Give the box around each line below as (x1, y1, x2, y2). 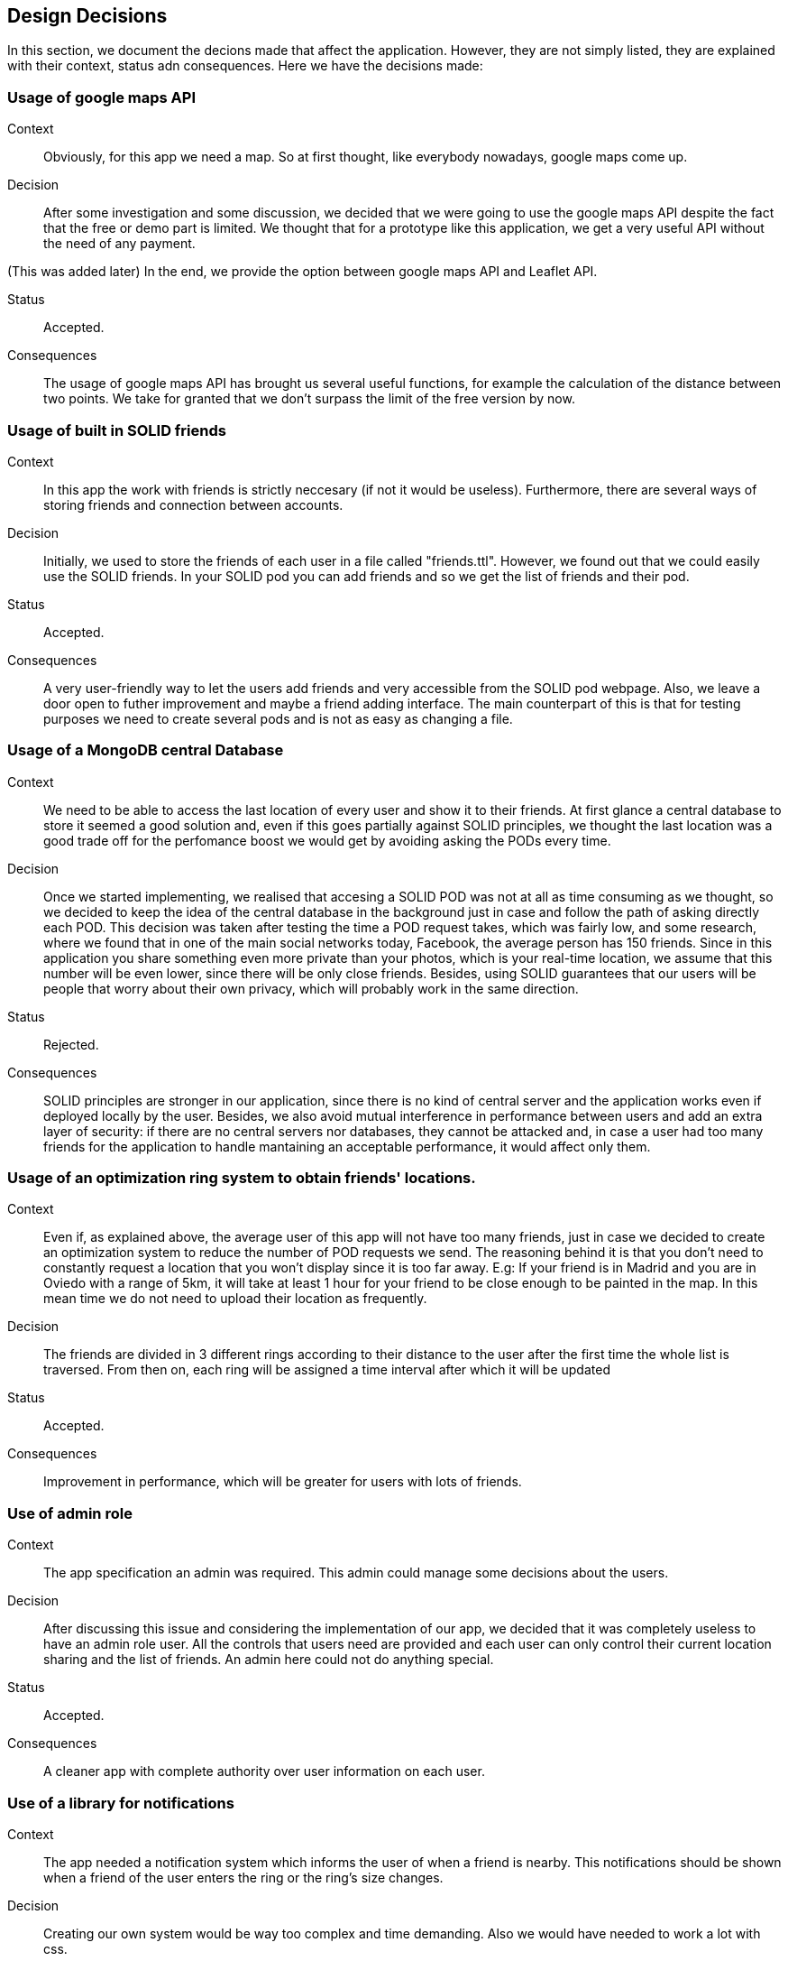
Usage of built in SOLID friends (7, 421, 226, 439)
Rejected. (43, 1036, 99, 1052)
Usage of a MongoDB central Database (7, 741, 284, 760)
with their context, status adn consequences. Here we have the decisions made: (7, 58, 483, 74)
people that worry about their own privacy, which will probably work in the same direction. (43, 980, 579, 996)
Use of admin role (7, 1503, 133, 1522)
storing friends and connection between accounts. (43, 496, 344, 513)
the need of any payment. (43, 236, 196, 252)
